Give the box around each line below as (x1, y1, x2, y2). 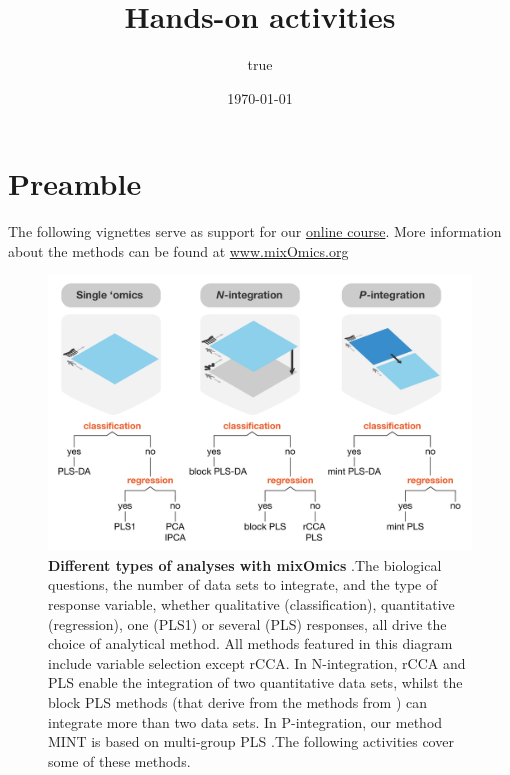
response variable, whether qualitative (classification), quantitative (48, 593, 455, 614)
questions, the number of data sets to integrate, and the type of (48, 574, 438, 595)
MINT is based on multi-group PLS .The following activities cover (48, 731, 454, 752)
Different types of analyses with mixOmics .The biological (48, 554, 442, 575)
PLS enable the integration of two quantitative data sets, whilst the (48, 672, 463, 693)
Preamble (8, 163, 142, 204)
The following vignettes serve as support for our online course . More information (8, 221, 502, 242)
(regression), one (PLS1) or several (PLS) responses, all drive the (48, 613, 447, 634)
